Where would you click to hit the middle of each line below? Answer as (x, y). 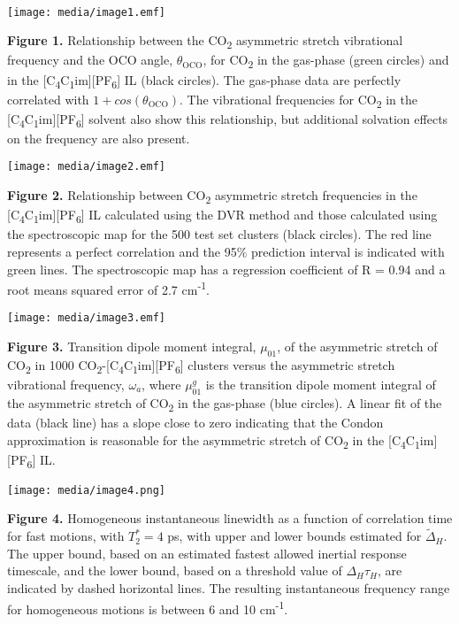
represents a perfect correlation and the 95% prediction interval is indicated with (226, 251)
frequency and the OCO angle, (90, 60)
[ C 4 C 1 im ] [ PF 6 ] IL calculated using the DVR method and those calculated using (222, 216)
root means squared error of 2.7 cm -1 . (109, 288)
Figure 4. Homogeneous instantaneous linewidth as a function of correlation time (230, 518)
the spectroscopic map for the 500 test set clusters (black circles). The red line (219, 234)
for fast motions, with (66, 536)
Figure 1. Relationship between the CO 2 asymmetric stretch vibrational (205, 42)
